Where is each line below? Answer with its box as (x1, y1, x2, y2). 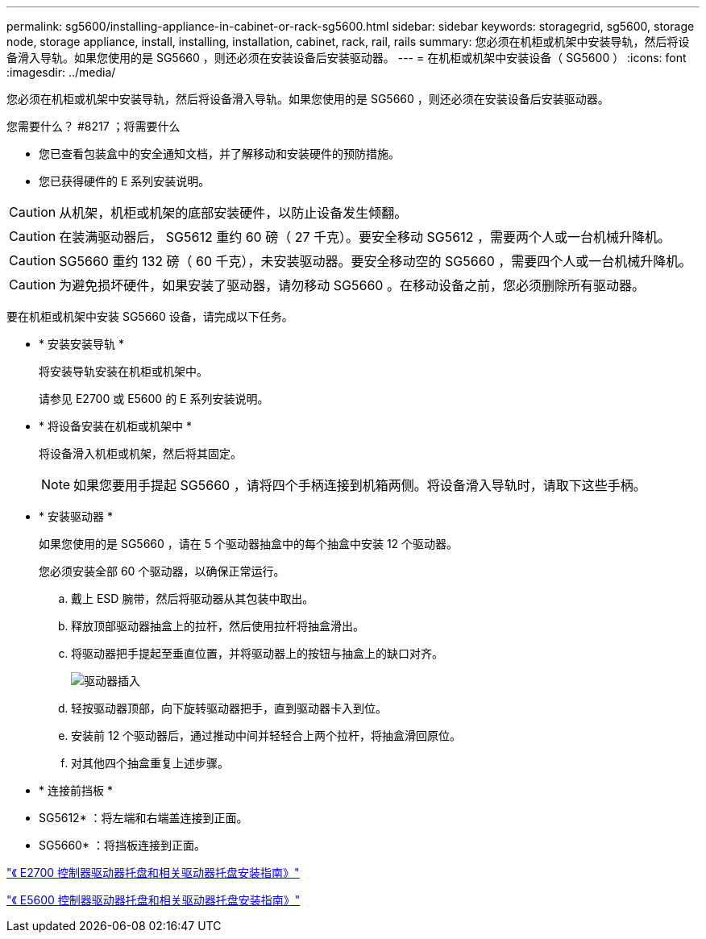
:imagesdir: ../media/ (6, 65, 116, 79)
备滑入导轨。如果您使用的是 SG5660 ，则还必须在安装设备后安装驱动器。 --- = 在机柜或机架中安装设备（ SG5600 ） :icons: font (6, 51, 687, 64)
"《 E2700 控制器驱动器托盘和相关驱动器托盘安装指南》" (6, 866, 300, 879)
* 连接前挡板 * (39, 783, 113, 797)
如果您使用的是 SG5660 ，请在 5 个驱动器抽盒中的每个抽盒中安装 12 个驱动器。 (39, 537, 459, 551)
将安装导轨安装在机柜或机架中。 (39, 364, 208, 378)
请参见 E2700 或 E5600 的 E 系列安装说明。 (39, 392, 269, 405)
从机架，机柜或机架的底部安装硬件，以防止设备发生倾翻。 (59, 205, 408, 221)
